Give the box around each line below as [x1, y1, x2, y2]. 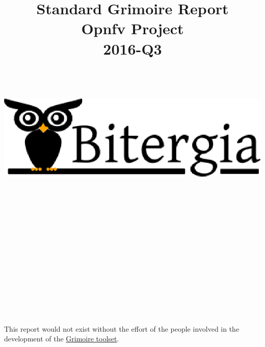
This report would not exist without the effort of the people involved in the [4, 323, 240, 334]
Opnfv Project [81, 18, 184, 39]
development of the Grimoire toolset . [4, 333, 119, 344]
